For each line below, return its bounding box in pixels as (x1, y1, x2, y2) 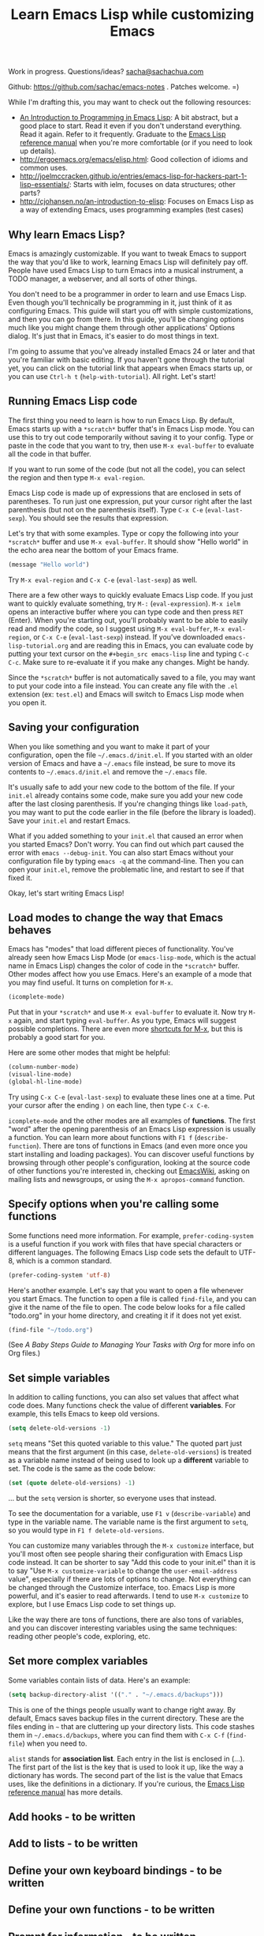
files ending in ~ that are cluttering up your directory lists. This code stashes (8, 1721, 255, 1731)
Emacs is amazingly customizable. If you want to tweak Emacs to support (8, 249, 247, 258)
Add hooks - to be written (8, 1810, 136, 1824)
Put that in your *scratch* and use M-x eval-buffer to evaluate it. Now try (8, 1007, 247, 1017)
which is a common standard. (16, 1255, 112, 1265)
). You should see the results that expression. (22, 513, 169, 523)
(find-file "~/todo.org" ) (8, 1326, 93, 1334)
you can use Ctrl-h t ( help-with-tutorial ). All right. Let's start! (8, 372, 217, 381)
